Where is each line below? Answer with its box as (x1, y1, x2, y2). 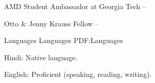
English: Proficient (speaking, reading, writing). (4, 69, 152, 79)
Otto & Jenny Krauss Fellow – (4, 18, 99, 28)
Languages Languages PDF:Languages (4, 35, 123, 46)
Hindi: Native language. (4, 52, 77, 62)
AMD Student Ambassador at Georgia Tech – (4, 1, 146, 11)
